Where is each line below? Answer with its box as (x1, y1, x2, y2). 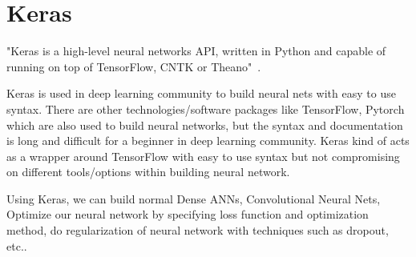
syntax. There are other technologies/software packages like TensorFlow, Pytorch (6, 100, 405, 117)
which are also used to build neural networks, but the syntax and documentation (6, 116, 403, 133)
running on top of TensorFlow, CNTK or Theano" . (6, 58, 261, 74)
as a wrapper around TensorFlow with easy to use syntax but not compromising (6, 147, 400, 164)
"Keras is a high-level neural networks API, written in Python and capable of (6, 42, 386, 59)
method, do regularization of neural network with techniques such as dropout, (6, 222, 389, 239)
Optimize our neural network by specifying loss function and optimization (6, 206, 369, 223)
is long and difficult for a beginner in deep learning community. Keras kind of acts (6, 132, 410, 149)
